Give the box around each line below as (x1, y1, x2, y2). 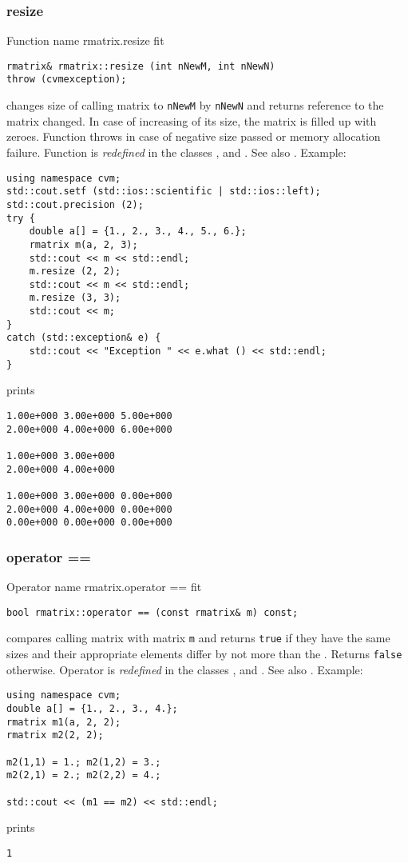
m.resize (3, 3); (29, 292, 121, 304)
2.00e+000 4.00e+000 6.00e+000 (6, 423, 172, 435)
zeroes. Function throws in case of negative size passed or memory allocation (6, 128, 381, 145)
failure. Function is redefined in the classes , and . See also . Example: (6, 143, 347, 160)
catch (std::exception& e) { (6, 332, 161, 344)
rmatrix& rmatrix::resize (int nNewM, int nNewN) (6, 60, 275, 72)
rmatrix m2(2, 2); (6, 729, 104, 741)
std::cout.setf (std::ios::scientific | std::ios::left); (6, 186, 321, 198)
